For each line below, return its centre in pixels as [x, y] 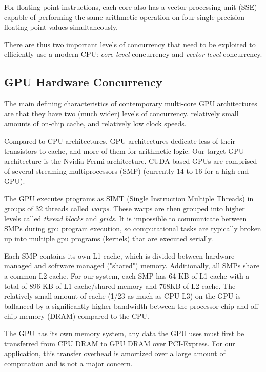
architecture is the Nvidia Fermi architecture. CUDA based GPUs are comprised [131, 161]
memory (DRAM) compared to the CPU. [84, 316]
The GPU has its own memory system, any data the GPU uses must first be [124, 333]
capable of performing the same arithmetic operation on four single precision [125, 17]
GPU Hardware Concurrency [83, 82]
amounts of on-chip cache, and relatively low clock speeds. [95, 123]
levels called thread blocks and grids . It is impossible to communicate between [126, 218]
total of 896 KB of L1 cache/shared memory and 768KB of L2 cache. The [120, 286]
